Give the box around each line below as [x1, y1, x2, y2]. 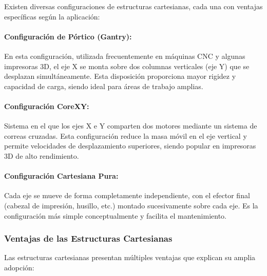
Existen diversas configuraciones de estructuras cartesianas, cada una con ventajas [4, 1, 263, 11]
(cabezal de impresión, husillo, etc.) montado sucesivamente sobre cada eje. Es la [4, 200, 258, 210]
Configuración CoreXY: [4, 100, 89, 111]
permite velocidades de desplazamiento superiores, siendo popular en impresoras [4, 140, 256, 151]
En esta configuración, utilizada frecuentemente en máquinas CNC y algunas [4, 50, 245, 61]
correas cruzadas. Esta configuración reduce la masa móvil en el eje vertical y [4, 130, 247, 141]
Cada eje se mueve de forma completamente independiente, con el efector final [4, 190, 250, 201]
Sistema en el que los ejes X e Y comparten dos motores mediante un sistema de [4, 120, 257, 131]
